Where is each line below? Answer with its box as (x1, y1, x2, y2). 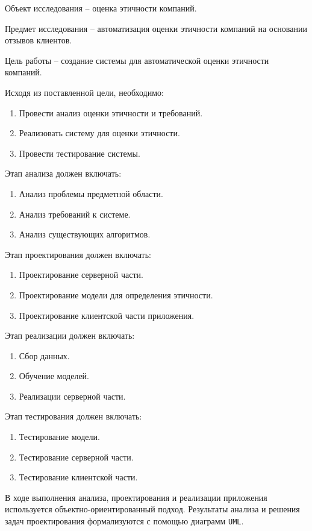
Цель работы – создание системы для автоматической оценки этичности (5, 54, 269, 66)
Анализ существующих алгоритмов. (19, 228, 151, 240)
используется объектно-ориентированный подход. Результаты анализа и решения (5, 503, 300, 515)
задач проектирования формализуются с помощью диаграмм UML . (5, 515, 244, 527)
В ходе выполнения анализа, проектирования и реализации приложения (5, 491, 267, 503)
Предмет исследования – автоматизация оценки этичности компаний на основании (5, 22, 307, 34)
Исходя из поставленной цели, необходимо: (5, 86, 164, 98)
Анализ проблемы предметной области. (19, 187, 163, 200)
